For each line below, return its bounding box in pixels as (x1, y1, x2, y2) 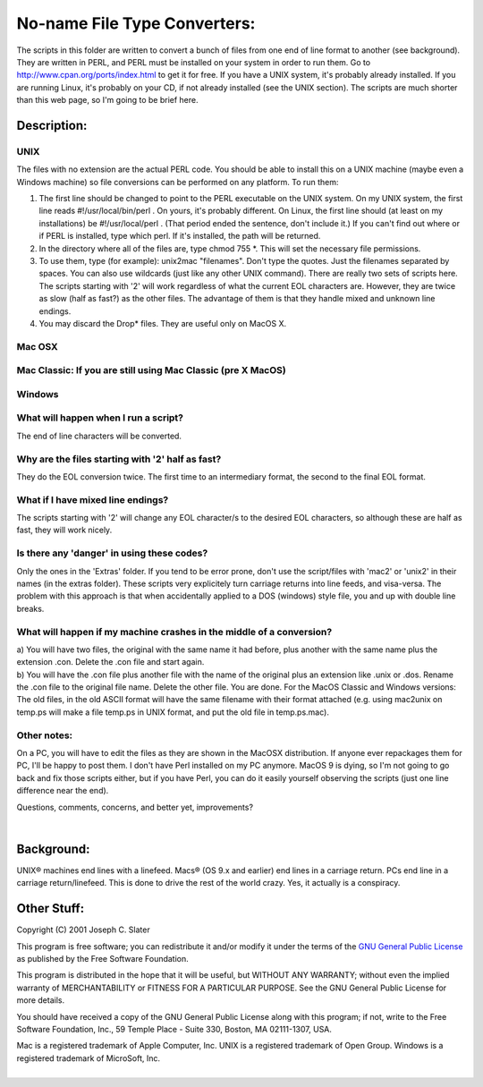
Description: (16, 117, 88, 133)
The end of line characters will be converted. (16, 430, 182, 441)
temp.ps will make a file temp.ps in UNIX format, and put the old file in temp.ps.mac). (16, 707, 330, 718)
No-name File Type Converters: (16, 13, 256, 33)
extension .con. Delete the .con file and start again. (16, 657, 205, 667)
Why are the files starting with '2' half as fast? (16, 453, 222, 465)
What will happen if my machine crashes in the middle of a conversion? (16, 625, 333, 638)
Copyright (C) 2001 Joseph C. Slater (16, 924, 151, 935)
